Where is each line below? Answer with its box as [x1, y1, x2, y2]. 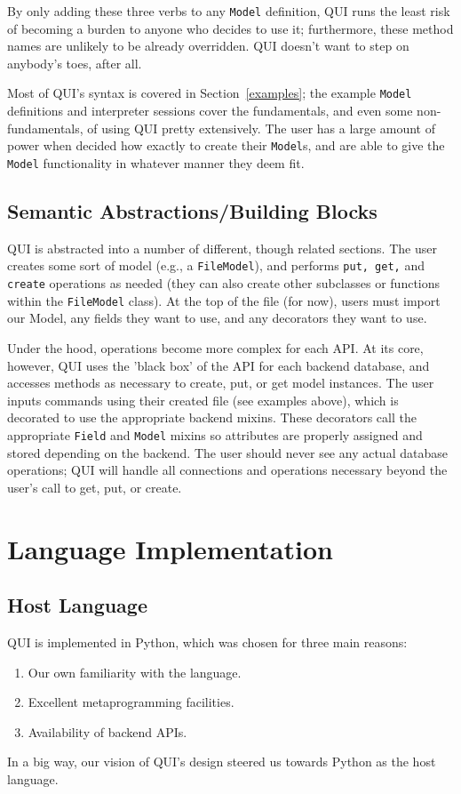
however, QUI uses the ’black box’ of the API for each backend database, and [7, 356, 430, 374]
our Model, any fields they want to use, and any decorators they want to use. [7, 309, 427, 327]
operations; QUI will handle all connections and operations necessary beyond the [7, 461, 448, 479]
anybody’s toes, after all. [7, 53, 142, 72]
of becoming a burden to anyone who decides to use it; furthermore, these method [7, 19, 454, 37]
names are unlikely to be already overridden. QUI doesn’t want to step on [7, 36, 409, 55]
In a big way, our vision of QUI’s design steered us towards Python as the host [7, 752, 436, 771]
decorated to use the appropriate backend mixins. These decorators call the [7, 408, 417, 427]
